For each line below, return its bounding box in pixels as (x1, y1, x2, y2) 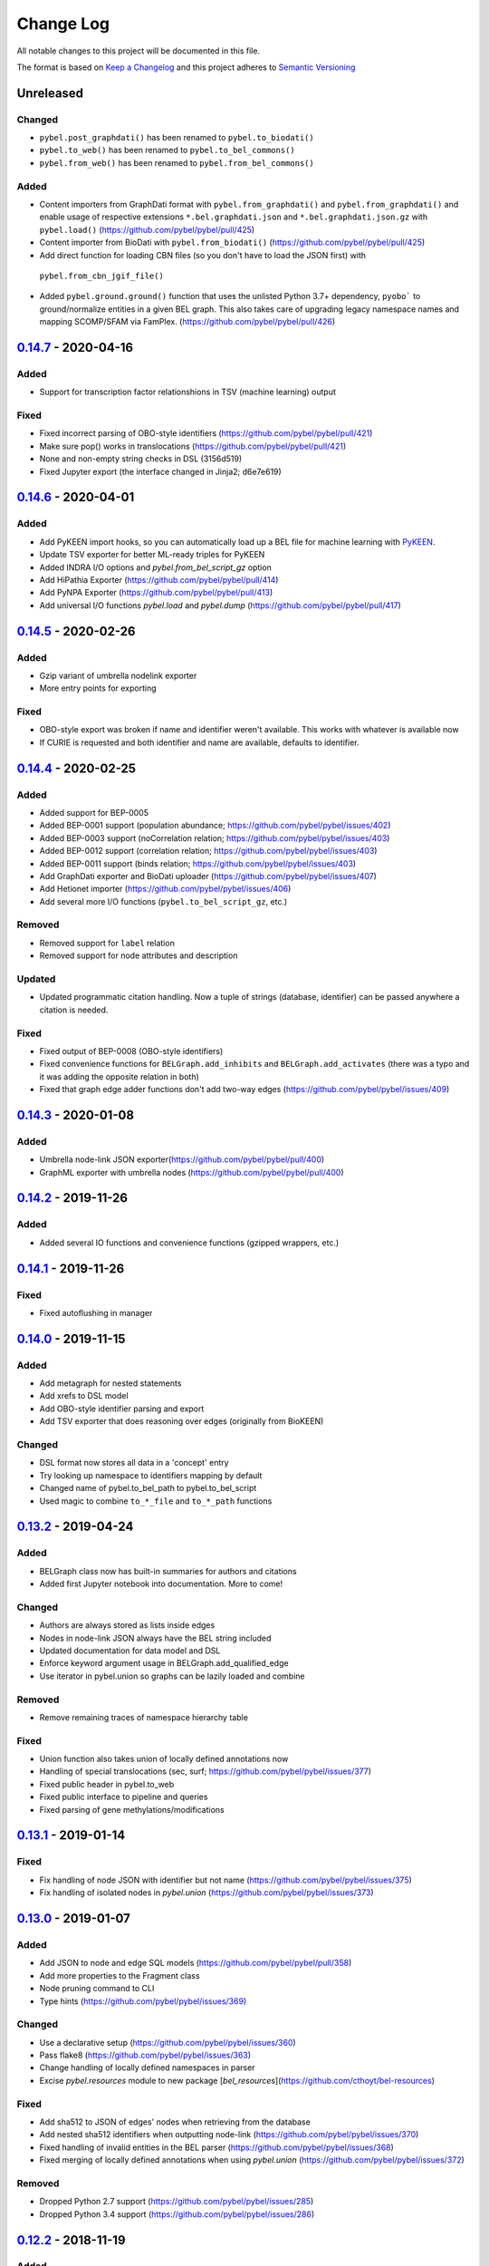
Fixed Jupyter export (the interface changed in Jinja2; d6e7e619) (39, 466, 283, 477)
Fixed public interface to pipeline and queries (39, 1791, 208, 1803)
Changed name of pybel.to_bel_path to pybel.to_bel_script (39, 1483, 257, 1494)
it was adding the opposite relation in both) (39, 1070, 199, 1082)
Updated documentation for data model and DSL (39, 1645, 221, 1656)
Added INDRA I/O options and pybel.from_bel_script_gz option (39, 562, 272, 573)
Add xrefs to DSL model (39, 1390, 129, 1401)
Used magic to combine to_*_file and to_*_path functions (39, 1496, 273, 1506)
